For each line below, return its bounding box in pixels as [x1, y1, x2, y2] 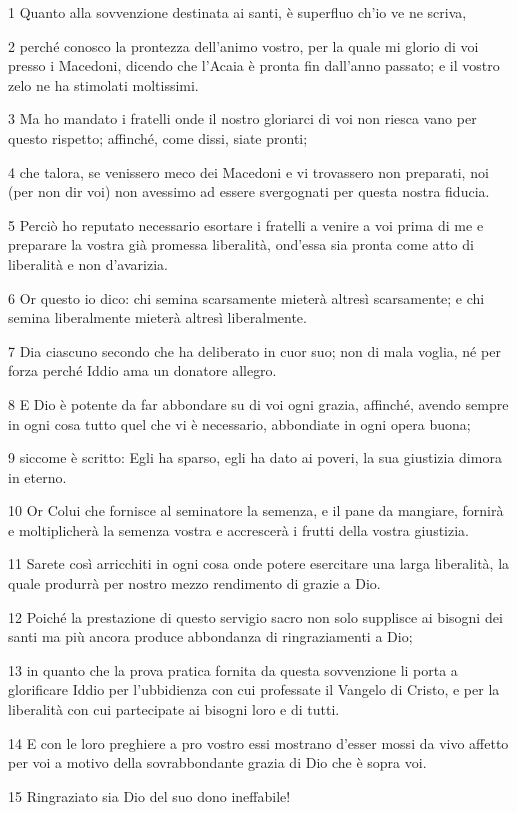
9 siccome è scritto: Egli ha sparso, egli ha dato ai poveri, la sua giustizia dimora [8, 447, 502, 468]
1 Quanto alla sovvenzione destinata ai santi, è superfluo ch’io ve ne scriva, [8, 2, 467, 22]
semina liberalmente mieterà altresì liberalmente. [8, 307, 307, 328]
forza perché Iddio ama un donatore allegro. [8, 360, 277, 381]
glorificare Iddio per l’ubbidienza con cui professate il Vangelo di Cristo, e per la [8, 679, 500, 700]
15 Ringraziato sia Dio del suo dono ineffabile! [8, 785, 291, 806]
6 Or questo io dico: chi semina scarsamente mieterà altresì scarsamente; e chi [8, 287, 485, 308]
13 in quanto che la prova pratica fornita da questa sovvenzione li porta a [8, 659, 458, 680]
